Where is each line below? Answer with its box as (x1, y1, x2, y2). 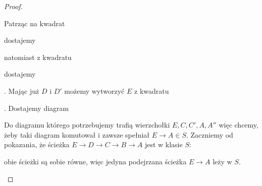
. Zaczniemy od (186, 129, 233, 140)
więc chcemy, (219, 119, 258, 130)
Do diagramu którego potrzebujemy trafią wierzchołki (4, 119, 170, 130)
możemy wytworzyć (64, 85, 125, 96)
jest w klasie (144, 139, 183, 150)
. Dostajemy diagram (4, 102, 69, 113)
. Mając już (4, 85, 39, 96)
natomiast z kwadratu (4, 51, 72, 62)
